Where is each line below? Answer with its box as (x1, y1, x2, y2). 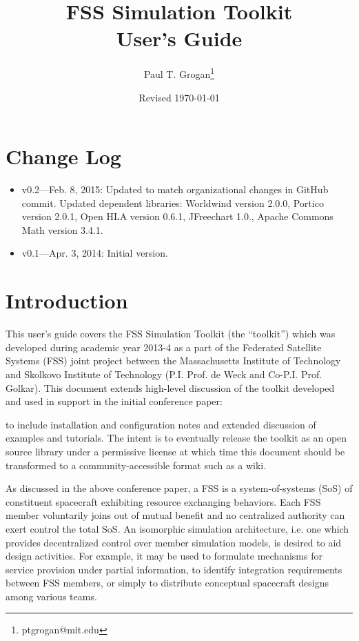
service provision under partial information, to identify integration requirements (6, 562, 342, 576)
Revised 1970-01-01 (139, 90, 220, 104)
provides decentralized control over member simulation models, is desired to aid (6, 535, 342, 549)
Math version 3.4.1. (21, 222, 103, 237)
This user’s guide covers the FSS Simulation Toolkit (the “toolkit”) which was (6, 326, 336, 341)
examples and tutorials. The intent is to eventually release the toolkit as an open (6, 431, 347, 445)
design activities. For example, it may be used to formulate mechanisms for (6, 549, 322, 563)
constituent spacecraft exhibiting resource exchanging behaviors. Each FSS (6, 494, 321, 509)
